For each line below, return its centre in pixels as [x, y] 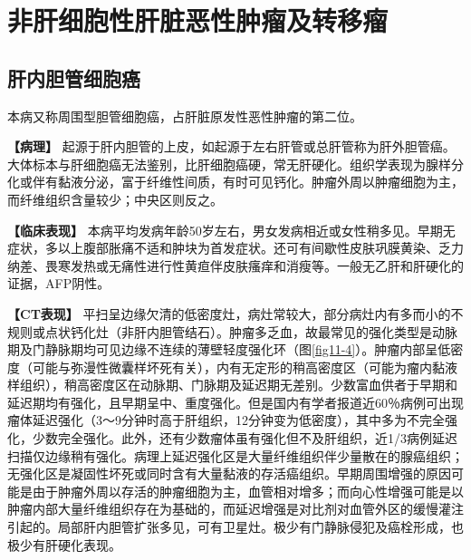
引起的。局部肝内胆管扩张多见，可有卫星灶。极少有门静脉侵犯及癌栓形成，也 [235, 527]
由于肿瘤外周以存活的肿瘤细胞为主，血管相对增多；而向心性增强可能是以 [248, 491]
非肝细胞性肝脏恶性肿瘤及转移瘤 [198, 20]
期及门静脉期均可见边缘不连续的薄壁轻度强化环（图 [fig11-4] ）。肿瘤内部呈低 [229, 349]
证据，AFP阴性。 [59, 283]
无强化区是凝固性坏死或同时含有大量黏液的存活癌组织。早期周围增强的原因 [229, 473]
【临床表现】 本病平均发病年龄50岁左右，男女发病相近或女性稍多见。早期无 [231, 230]
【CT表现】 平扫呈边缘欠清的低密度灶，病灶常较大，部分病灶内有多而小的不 [235, 313]
